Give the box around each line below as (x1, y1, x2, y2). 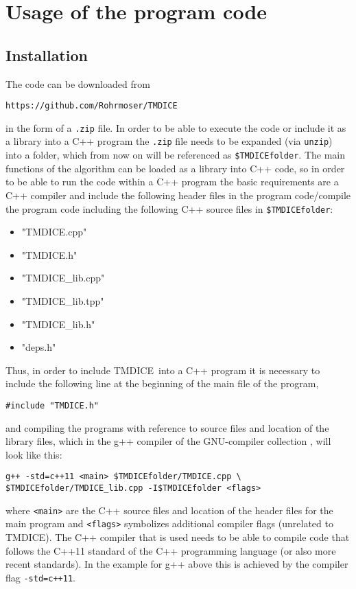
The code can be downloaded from (5, 76, 150, 91)
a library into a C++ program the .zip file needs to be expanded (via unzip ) (5, 134, 333, 148)
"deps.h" (21, 340, 56, 354)
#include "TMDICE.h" (5, 400, 99, 411)
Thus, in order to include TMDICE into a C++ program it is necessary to (5, 362, 320, 377)
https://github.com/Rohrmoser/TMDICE (5, 101, 178, 111)
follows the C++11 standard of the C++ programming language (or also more (5, 543, 336, 557)
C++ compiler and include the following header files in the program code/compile (5, 187, 351, 202)
